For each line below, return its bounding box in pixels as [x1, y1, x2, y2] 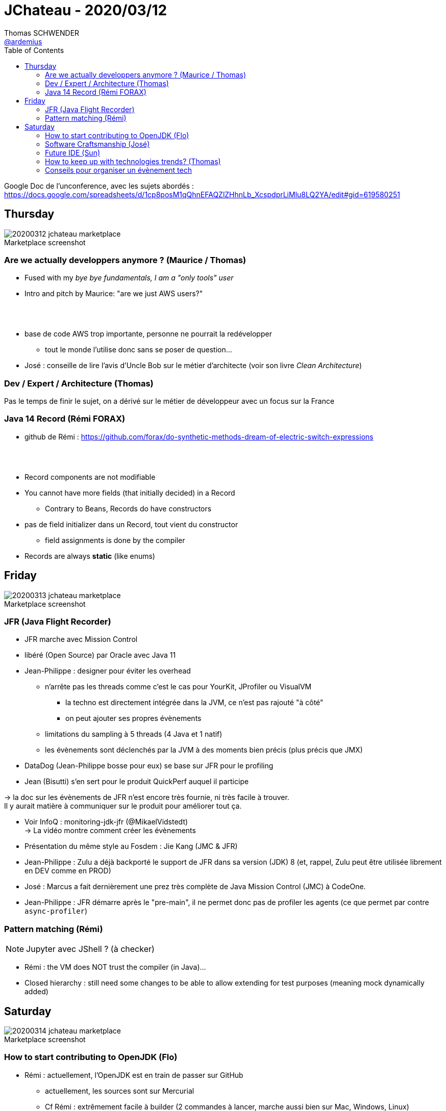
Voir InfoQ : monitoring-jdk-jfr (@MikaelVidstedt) [24, 817, 188, 826]
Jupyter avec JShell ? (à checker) [26, 944, 155, 954]
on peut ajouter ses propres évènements [65, 714, 202, 723]
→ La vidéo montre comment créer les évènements [24, 826, 196, 835]
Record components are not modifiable [24, 472, 156, 481]
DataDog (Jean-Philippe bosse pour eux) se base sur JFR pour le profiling [24, 761, 274, 770]
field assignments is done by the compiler [45, 535, 185, 545]
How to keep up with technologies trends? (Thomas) [45, 157, 221, 166]
